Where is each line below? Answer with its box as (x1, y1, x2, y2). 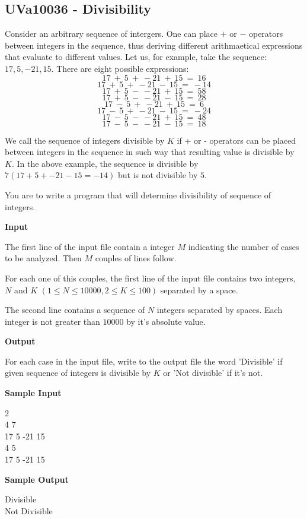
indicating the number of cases (188, 240, 299, 252)
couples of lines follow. (95, 252, 177, 264)
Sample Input (5, 387, 62, 399)
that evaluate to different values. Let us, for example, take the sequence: (5, 50, 267, 63)
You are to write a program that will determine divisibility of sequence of (5, 188, 271, 201)
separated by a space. (160, 283, 238, 296)
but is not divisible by (117, 169, 198, 181)
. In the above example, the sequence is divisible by (11, 157, 199, 169)
